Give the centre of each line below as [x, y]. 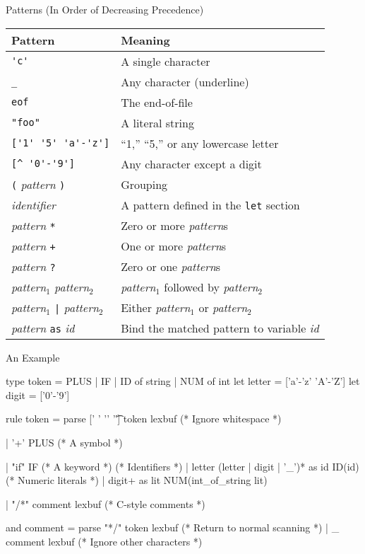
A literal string [157, 122]
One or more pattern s [174, 246]
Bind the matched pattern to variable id [220, 328]
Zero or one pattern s [171, 266]
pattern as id [43, 328]
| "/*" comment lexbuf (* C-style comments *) [106, 503]
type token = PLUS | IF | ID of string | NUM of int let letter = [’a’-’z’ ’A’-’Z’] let [183, 381]
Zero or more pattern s [174, 225]
